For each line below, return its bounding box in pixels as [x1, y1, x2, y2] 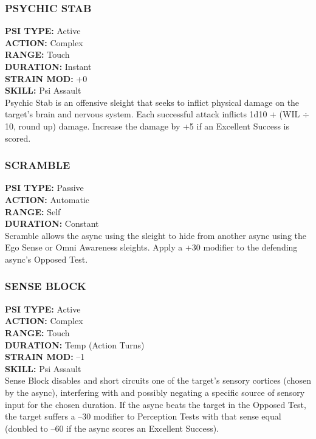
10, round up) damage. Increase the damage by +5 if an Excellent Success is [5, 119, 289, 132]
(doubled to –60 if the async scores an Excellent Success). [5, 421, 219, 434]
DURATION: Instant [5, 60, 92, 72]
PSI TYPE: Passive [5, 181, 84, 194]
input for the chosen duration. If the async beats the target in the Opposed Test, [5, 398, 306, 410]
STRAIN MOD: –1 [5, 350, 85, 363]
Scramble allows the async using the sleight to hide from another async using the [5, 229, 307, 241]
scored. [5, 131, 31, 144]
